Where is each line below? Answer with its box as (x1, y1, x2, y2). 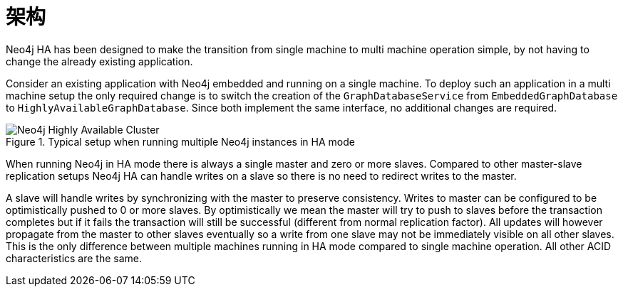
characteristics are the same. (6, 252, 143, 264)
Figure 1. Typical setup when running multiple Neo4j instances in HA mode (6, 135, 355, 148)
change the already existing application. (6, 55, 193, 67)
